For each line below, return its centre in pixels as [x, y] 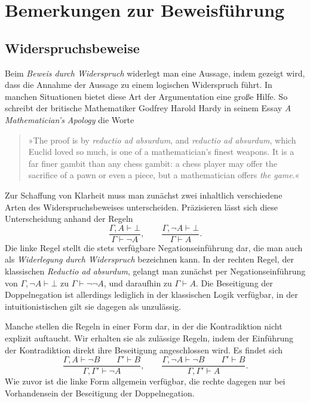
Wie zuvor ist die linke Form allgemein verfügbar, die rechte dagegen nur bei [145, 381]
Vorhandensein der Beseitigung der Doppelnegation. [100, 393]
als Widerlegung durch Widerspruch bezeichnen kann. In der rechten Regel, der [149, 259]
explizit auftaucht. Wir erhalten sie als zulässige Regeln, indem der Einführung [149, 338]
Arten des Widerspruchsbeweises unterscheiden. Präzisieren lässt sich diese [142, 207]
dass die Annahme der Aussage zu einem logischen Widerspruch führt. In [139, 85]
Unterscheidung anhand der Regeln [69, 219]
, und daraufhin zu [138, 283]
